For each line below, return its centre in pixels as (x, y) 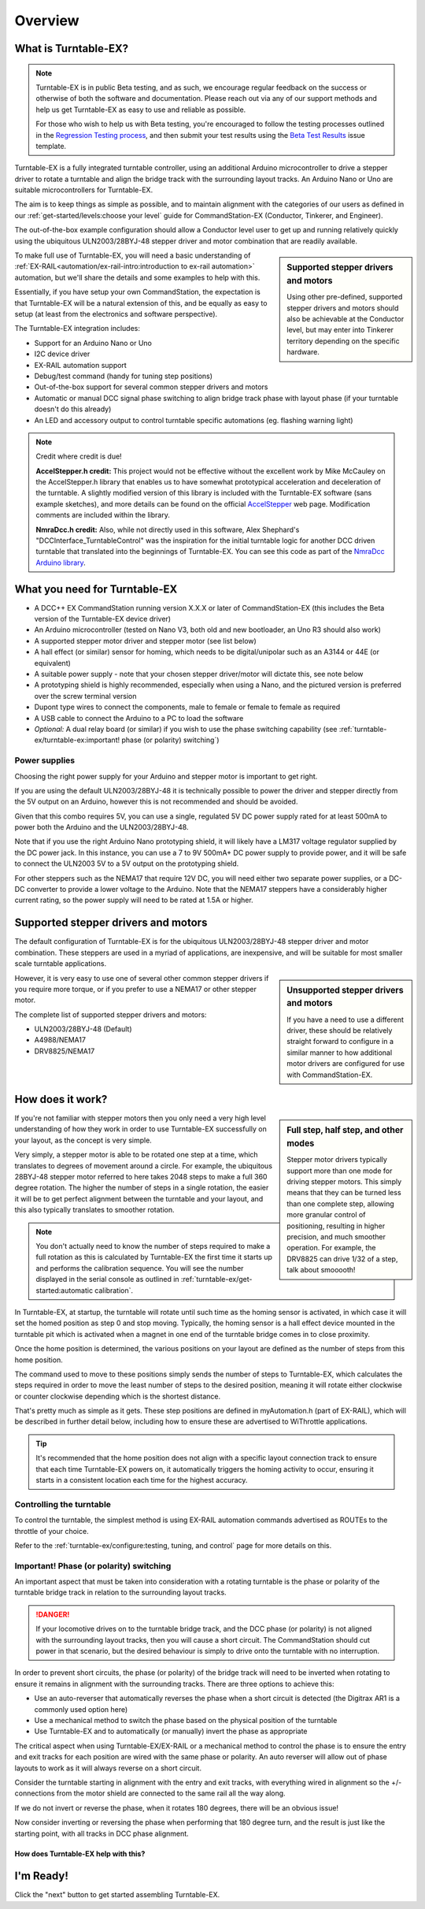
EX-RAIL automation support (81, 365)
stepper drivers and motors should (343, 308)
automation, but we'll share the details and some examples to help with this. (137, 277)
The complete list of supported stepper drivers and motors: (111, 1014)
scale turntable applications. (60, 964)
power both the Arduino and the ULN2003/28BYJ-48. (102, 827)
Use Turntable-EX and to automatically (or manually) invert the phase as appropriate (171, 1731)
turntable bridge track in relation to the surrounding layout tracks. (121, 1592)
